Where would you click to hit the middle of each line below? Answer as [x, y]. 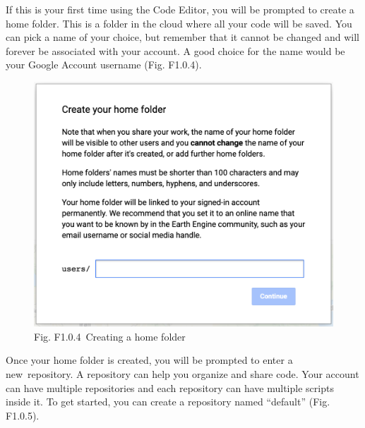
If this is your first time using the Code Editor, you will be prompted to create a [180, 9]
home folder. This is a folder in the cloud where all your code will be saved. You [179, 23]
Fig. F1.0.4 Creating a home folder [110, 336]
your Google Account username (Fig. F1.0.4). [104, 65]
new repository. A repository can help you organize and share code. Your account [182, 374]
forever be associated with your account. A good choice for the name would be [175, 50]
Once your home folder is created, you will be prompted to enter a [149, 360]
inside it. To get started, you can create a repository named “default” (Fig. [168, 402]
